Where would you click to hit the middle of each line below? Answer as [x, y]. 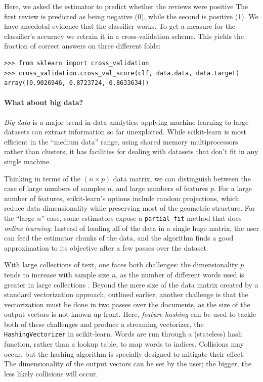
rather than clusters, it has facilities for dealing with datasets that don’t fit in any [131, 151]
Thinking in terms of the [42, 178]
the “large [19, 218]
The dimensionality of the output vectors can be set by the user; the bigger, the [128, 364]
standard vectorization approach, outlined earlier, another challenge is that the [126, 294]
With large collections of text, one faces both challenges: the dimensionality [121, 265]
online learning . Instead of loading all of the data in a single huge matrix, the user [132, 228]
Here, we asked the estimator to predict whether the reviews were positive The [126, 6]
